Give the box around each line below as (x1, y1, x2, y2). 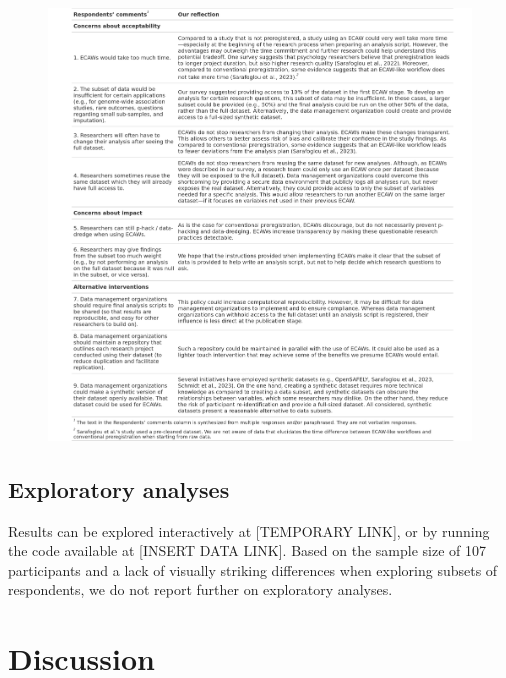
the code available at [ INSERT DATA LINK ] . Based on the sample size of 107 (8, 540, 486, 561)
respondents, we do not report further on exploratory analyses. (8, 579, 393, 600)
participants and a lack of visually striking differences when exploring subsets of (8, 559, 498, 580)
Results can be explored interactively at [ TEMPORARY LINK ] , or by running (8, 520, 490, 541)
